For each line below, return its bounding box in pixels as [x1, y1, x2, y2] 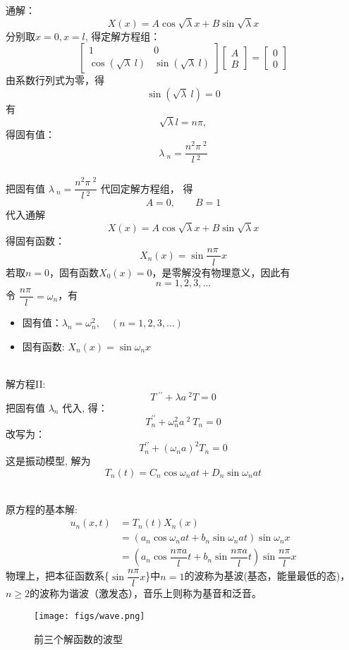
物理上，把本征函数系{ [6, 568, 109, 583]
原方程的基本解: [6, 501, 78, 516]
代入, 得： [62, 400, 108, 415]
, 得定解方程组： [85, 28, 161, 43]
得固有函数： [6, 233, 65, 247]
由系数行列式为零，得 [6, 73, 104, 87]
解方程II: [6, 376, 46, 391]
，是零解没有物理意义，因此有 [152, 264, 290, 279]
